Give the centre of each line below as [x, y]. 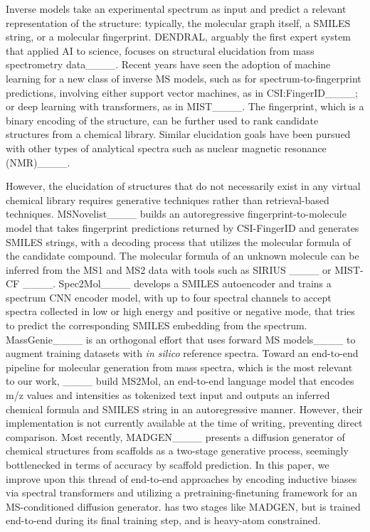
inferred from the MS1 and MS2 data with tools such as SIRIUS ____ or [169, 269]
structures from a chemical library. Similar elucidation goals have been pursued [178, 134]
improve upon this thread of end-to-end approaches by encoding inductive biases [181, 478]
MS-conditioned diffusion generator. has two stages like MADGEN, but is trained [183, 506]
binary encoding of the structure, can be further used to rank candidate [162, 120]
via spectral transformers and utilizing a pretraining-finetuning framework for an [182, 493]
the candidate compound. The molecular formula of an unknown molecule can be [183, 256]
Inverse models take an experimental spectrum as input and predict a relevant [176, 9]
